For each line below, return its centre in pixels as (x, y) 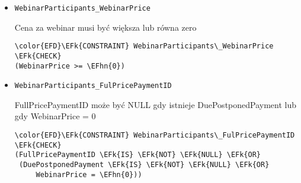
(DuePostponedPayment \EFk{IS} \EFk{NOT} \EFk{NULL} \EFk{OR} (144, 165)
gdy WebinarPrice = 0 (55, 116)
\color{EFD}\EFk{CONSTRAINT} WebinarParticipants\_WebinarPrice (144, 46)
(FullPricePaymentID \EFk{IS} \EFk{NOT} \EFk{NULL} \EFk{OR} (138, 155)
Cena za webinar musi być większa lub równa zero (105, 27)
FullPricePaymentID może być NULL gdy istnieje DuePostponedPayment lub (156, 104)
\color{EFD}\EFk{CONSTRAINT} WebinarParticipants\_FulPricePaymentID (155, 135)
